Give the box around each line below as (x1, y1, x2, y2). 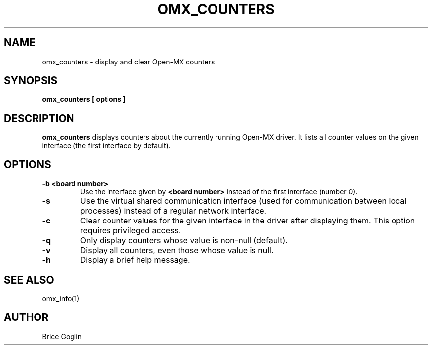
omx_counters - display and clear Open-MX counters (42, 57, 215, 66)
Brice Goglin (42, 332, 82, 341)
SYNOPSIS (4, 74, 58, 87)
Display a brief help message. (80, 255, 190, 265)
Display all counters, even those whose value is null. (80, 245, 274, 255)
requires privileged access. (80, 225, 181, 236)
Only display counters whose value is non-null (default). (80, 235, 288, 246)
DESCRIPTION (4, 112, 74, 125)
